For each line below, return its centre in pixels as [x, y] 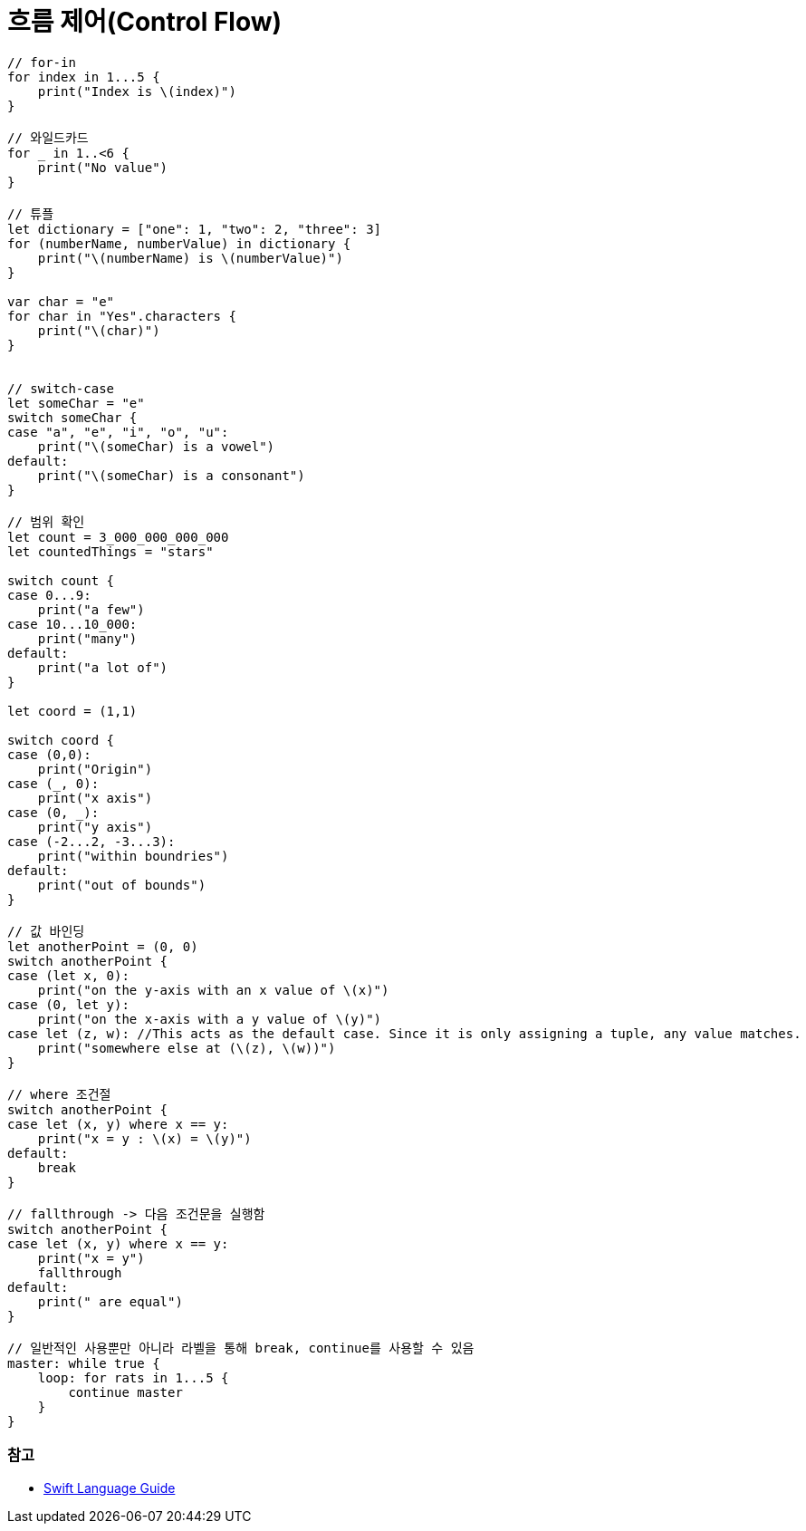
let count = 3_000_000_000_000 [118, 537]
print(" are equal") [110, 1301]
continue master [125, 1392]
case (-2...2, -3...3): [91, 841]
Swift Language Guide [110, 1488]
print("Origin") [95, 769]
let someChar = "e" [76, 403]
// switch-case [61, 388]
